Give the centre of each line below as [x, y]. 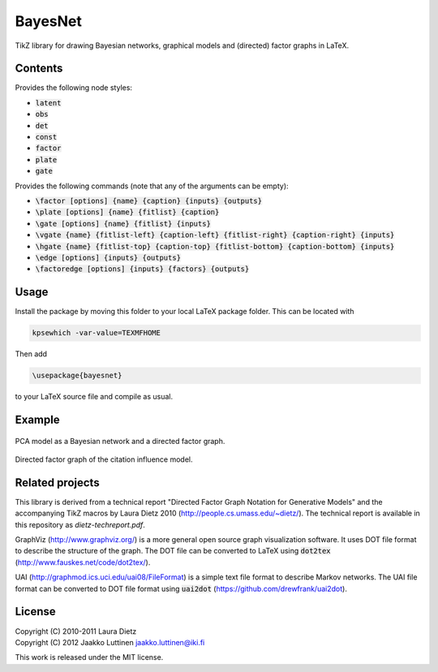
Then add [31, 354]
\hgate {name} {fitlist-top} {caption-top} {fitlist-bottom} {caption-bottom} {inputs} [215, 246]
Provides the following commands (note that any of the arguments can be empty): [152, 186]
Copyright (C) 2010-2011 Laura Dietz [76, 631]
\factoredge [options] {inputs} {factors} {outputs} [142, 269]
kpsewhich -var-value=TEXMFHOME [97, 333]
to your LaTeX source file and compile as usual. [94, 397]
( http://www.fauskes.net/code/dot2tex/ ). [83, 562]
